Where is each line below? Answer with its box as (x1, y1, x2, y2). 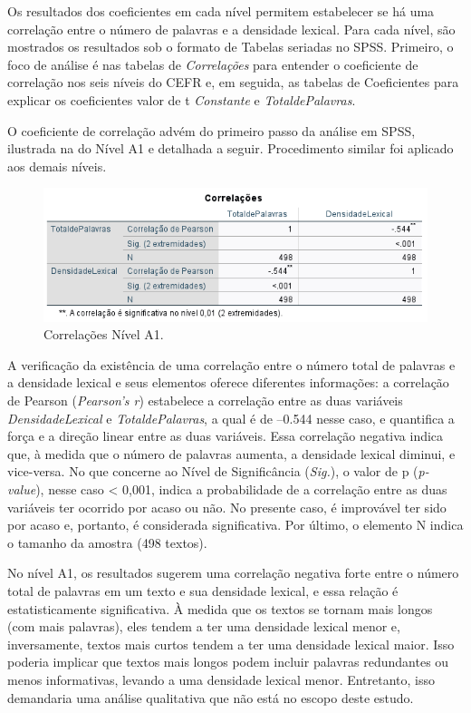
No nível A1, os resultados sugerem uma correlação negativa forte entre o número (7, 563, 459, 582)
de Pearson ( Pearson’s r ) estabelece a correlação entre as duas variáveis (7, 391, 403, 409)
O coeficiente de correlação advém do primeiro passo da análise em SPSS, (7, 121, 416, 140)
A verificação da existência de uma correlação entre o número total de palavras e (7, 355, 456, 374)
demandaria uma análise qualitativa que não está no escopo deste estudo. (7, 688, 414, 707)
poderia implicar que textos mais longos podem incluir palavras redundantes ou (7, 652, 449, 671)
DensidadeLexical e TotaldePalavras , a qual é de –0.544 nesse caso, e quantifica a (7, 408, 455, 427)
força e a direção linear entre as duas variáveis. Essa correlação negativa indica (7, 426, 444, 445)
